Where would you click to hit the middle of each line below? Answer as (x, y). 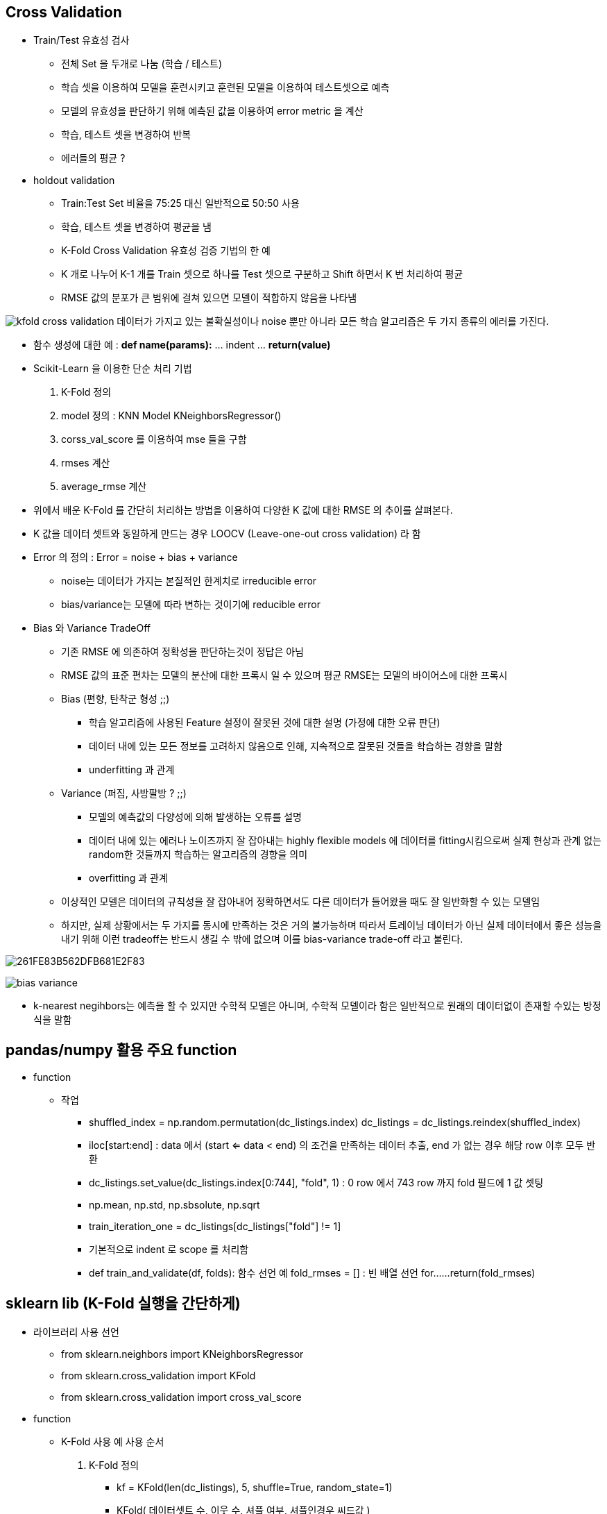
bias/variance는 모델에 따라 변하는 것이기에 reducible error (191, 605)
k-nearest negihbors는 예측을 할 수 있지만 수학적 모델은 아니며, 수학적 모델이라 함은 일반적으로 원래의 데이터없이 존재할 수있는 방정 (317, 1006)
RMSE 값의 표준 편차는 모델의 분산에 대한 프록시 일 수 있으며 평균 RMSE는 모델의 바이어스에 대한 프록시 (284, 675)
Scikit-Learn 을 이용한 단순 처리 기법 (113, 369)
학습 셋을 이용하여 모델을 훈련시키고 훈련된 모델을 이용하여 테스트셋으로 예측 (225, 87)
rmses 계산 (86, 463)
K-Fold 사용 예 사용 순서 (113, 1442)
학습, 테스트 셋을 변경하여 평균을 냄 (136, 227)
